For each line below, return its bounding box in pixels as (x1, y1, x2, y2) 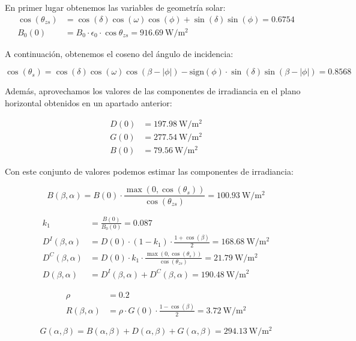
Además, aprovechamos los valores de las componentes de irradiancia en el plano (5, 85, 301, 97)
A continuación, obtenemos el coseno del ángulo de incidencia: (5, 47, 234, 59)
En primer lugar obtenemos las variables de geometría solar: (5, 1, 226, 13)
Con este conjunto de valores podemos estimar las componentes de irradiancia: (5, 164, 294, 177)
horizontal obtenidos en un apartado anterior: (5, 96, 172, 109)
